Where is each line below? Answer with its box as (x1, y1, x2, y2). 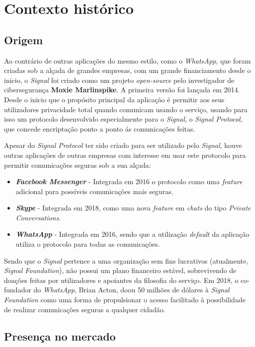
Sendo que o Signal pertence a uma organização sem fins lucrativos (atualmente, (4, 255, 249, 266)
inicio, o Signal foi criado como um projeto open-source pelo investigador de (4, 74, 235, 85)
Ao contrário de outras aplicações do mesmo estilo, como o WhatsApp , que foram (4, 55, 251, 66)
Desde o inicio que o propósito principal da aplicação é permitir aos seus (4, 94, 225, 104)
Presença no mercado (4, 328, 116, 344)
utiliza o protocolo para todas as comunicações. (15, 239, 160, 249)
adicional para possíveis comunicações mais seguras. (15, 186, 173, 196)
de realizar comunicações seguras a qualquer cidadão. (4, 304, 166, 314)
